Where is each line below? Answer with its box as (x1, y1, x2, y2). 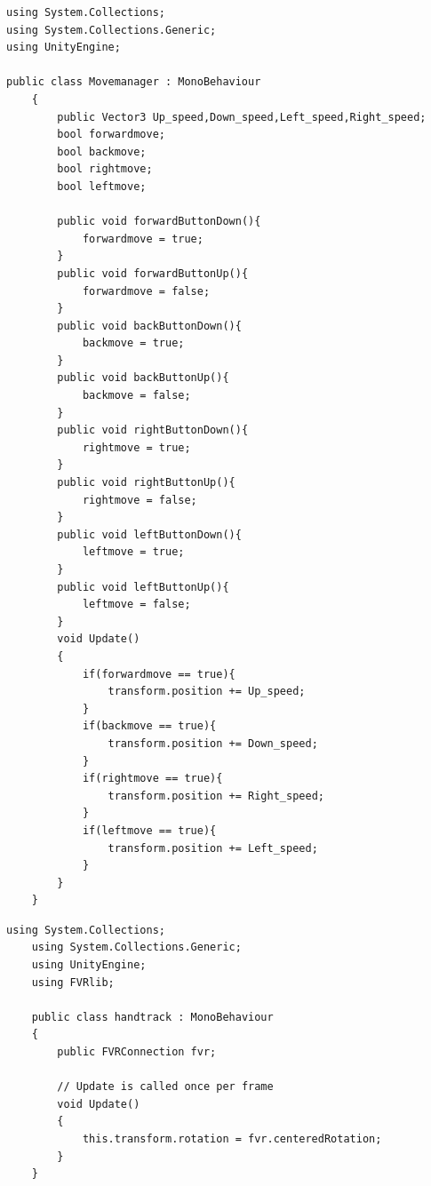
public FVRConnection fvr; (57, 1046, 217, 1059)
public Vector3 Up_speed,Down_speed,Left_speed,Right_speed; (57, 110, 427, 123)
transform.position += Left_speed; (108, 841, 318, 855)
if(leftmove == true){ (82, 824, 217, 837)
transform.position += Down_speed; (108, 736, 318, 750)
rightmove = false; (82, 493, 197, 506)
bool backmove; (57, 145, 147, 158)
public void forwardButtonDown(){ (57, 215, 261, 228)
